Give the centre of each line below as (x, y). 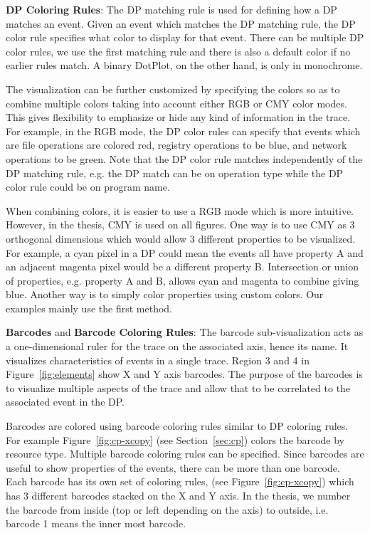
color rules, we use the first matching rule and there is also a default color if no (178, 51)
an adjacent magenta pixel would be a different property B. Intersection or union (182, 266)
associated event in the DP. (65, 402)
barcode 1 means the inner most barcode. (96, 523)
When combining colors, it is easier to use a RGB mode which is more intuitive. (180, 210)
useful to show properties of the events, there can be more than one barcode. (173, 467)
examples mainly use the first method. (89, 308)
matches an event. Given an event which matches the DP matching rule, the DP (181, 23)
